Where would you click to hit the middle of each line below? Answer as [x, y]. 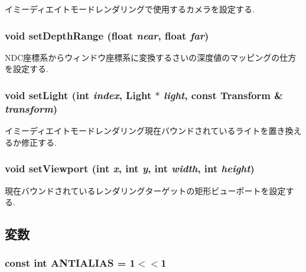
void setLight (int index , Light [78, 95]
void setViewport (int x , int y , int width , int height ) [130, 168]
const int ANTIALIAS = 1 [70, 263]
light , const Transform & [223, 95]
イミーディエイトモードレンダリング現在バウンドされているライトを [137, 131]
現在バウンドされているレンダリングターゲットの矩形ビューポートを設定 [145, 190]
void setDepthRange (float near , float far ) [107, 35]
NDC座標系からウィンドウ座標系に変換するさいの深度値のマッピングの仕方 [151, 57]
